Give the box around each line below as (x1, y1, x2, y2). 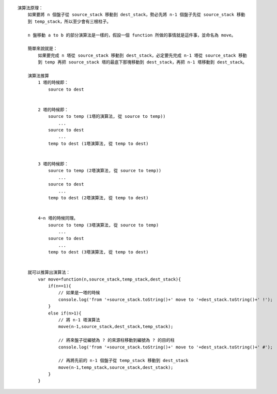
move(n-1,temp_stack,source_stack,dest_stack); (58, 364, 174, 370)
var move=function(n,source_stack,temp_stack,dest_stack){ (38, 276, 181, 282)
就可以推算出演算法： (27, 269, 70, 275)
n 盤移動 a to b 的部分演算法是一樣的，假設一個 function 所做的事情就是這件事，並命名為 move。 (27, 32, 236, 38)
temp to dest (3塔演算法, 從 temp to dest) (48, 250, 149, 255)
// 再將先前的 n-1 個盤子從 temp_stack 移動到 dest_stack (58, 358, 189, 363)
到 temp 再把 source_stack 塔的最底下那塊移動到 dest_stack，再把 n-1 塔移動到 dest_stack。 (38, 60, 247, 65)
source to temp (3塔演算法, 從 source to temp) (48, 222, 159, 228)
